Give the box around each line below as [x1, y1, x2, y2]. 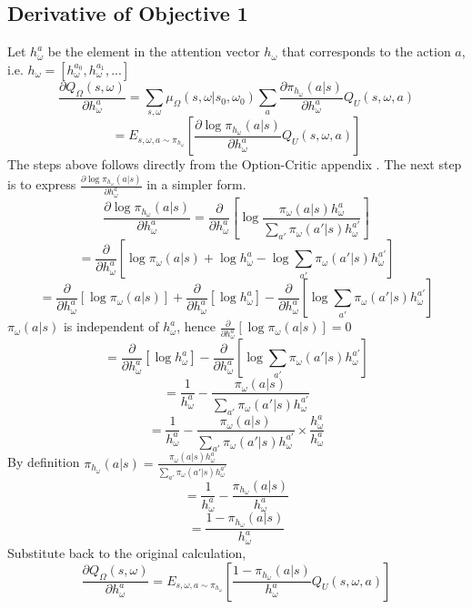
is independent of [63, 317, 159, 336]
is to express [7, 175, 76, 194]
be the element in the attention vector [47, 42, 260, 61]
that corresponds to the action [281, 42, 451, 61]
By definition [7, 452, 80, 472]
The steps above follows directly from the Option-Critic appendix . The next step [7, 155, 462, 174]
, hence [176, 317, 216, 336]
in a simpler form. [146, 175, 246, 194]
